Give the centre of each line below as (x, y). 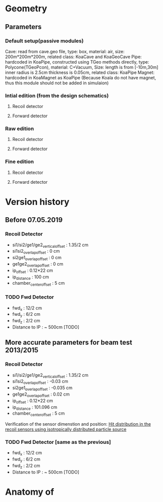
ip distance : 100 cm (31, 277)
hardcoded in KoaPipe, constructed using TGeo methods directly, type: (77, 62)
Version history (37, 202)
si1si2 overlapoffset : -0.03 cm (40, 382)
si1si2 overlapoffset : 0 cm (36, 252)
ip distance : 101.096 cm (35, 408)
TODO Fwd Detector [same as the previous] (58, 442)
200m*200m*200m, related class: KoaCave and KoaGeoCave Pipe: (73, 57)
